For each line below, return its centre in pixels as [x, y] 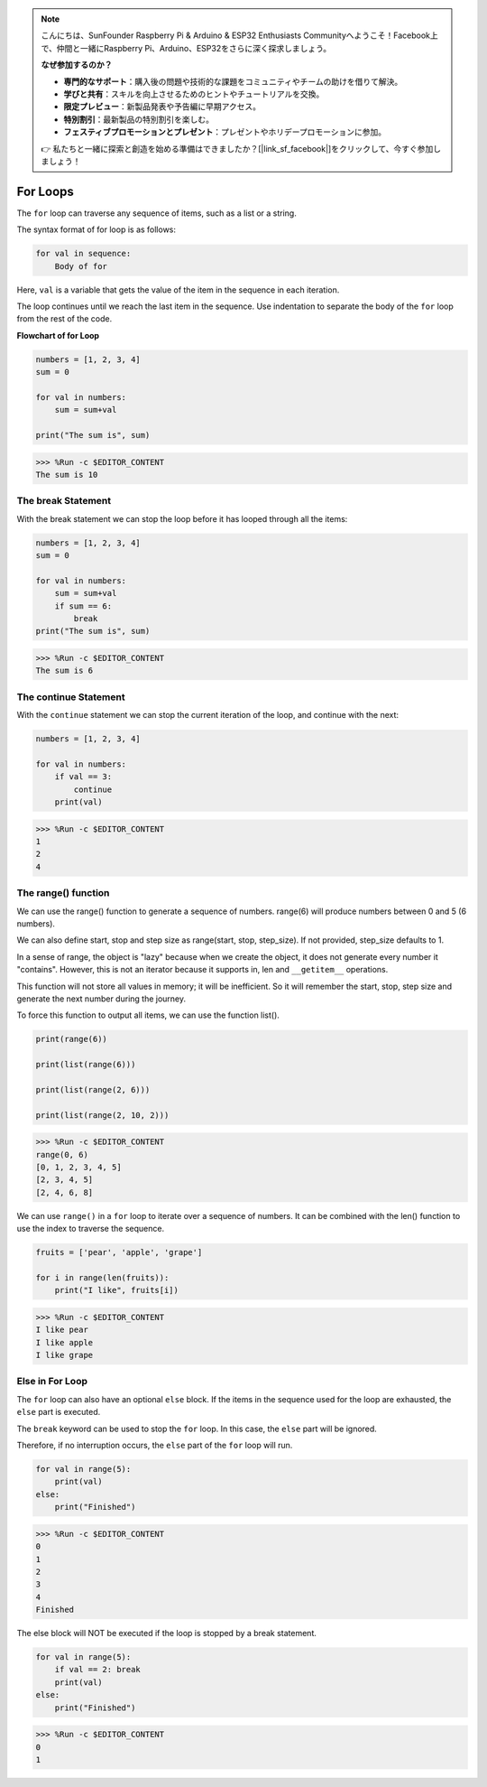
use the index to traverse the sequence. [91, 1229]
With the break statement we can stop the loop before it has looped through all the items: [182, 518]
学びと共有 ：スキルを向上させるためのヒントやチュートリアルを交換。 [194, 94]
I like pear [62, 1330]
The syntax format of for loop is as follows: [96, 229]
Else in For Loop [52, 1382]
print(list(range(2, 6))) [93, 1089]
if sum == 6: [83, 606]
